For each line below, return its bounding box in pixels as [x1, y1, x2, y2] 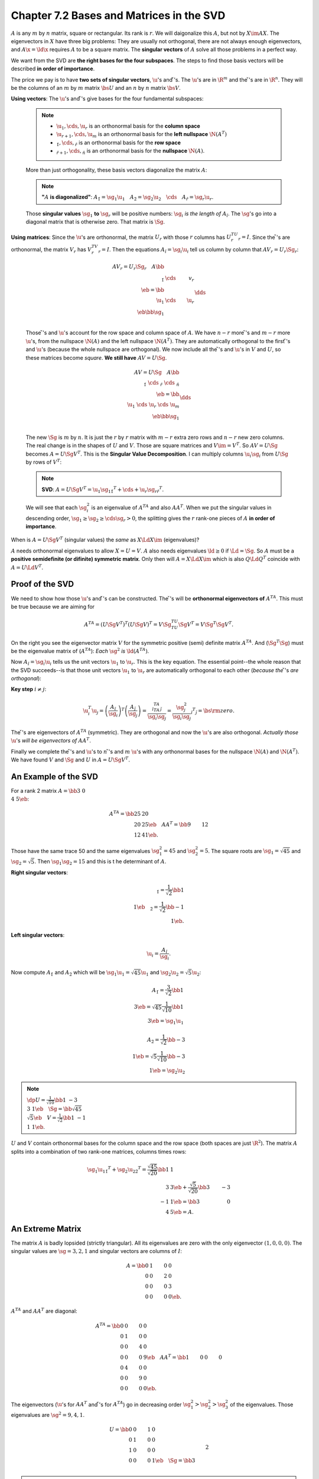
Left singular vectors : [11, 932, 65, 939]
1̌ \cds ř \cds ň [144, 379, 180, 387]
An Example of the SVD [11, 771, 99, 782]
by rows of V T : [25, 458, 62, 466]
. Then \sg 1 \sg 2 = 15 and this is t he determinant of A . [34, 858, 167, 866]
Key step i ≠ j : [11, 686, 47, 693]
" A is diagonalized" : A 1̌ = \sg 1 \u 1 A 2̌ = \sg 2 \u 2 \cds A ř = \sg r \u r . [41, 193, 214, 202]
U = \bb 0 [109, 1426, 132, 1433]
